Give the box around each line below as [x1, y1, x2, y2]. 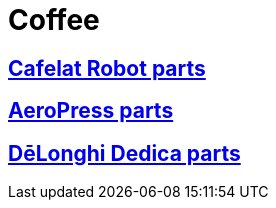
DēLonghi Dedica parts [8, 140, 241, 166]
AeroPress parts [8, 98, 174, 124]
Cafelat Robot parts [8, 55, 206, 81]
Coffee [8, 3, 100, 37]
